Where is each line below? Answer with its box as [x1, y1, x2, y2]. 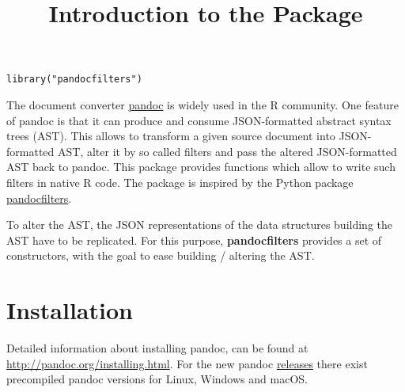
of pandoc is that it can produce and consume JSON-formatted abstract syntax [6, 112, 392, 128]
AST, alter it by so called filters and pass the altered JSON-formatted [57, 143, 397, 159]
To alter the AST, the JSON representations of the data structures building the [6, 216, 392, 233]
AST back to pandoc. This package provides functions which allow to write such [6, 158, 396, 175]
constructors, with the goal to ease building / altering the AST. [6, 247, 315, 264]
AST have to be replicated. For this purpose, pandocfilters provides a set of [6, 231, 382, 248]
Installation [6, 294, 133, 326]
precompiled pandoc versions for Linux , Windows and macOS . [6, 371, 308, 387]
